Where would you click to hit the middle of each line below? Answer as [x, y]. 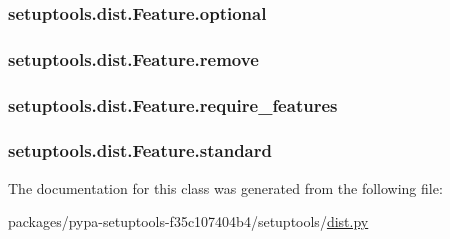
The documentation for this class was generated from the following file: [225, 187]
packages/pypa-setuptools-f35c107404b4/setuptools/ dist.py [188, 221]
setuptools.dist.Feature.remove [133, 58]
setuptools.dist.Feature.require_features [173, 104]
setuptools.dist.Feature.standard [140, 150]
